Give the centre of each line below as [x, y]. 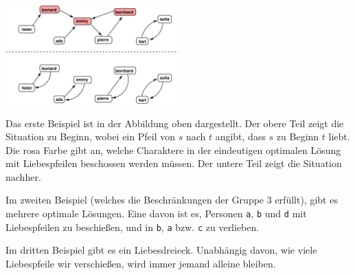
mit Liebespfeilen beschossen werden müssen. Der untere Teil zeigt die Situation [174, 163]
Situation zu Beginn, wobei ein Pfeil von [90, 136]
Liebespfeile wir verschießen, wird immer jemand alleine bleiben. [141, 263]
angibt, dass [240, 136]
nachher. [23, 176]
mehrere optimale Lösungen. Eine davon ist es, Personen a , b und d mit [156, 213]
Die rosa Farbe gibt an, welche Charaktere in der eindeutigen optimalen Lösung [173, 150]
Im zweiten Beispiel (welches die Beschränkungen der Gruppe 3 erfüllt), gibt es [172, 200]
